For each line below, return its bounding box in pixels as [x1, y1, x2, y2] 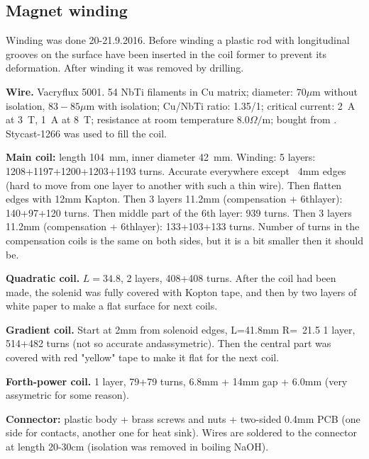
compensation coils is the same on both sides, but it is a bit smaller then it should [6, 232, 363, 247]
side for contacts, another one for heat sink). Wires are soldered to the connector [6, 425, 357, 440]
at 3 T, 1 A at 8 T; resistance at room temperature [6, 112, 234, 127]
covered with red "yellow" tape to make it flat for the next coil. [6, 350, 280, 365]
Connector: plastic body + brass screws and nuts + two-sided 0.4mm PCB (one [6, 411, 360, 426]
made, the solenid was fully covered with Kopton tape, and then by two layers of [6, 284, 357, 299]
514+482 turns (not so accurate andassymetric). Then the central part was [6, 336, 331, 351]
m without [312, 84, 358, 98]
